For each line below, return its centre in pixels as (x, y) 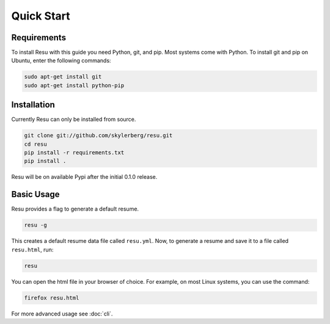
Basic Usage (35, 194)
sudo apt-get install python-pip (74, 85)
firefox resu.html (52, 298)
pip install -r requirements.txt (74, 153)
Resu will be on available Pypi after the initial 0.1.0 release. (84, 177)
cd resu (35, 144)
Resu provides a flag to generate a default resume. (75, 209)
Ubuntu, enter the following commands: (61, 60)
